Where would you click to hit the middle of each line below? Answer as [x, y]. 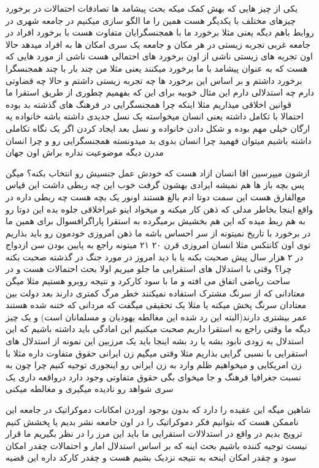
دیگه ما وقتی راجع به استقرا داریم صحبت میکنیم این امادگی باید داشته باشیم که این [158, 329]
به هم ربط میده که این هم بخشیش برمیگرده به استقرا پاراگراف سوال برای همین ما [156, 221]
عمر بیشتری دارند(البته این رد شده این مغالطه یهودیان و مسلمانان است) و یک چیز [156, 316]
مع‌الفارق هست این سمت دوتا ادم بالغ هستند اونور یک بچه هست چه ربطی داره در [156, 196]
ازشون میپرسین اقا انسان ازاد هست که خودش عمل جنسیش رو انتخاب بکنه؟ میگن [158, 172]
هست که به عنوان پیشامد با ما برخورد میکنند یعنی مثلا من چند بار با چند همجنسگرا [157, 68]
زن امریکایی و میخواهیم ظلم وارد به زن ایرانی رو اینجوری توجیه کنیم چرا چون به [154, 365]
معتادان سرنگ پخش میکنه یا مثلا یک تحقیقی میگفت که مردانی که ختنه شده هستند [156, 305]
